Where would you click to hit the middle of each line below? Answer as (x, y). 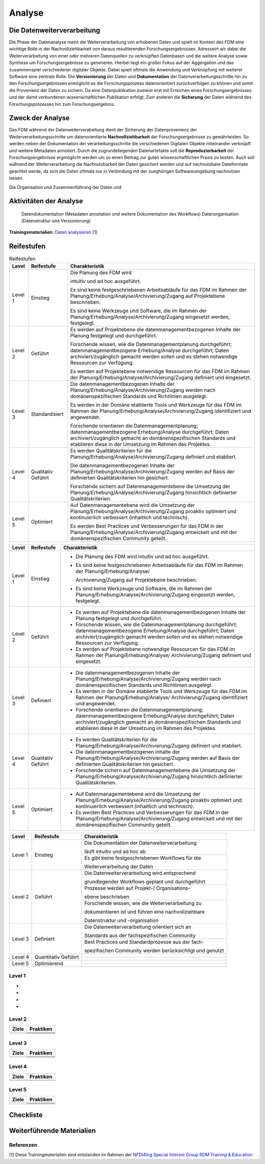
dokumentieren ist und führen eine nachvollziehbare (145, 912)
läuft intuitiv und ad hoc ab (115, 851)
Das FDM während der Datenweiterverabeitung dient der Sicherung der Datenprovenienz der (103, 130)
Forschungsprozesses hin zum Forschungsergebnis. (62, 104)
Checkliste (26, 1115)
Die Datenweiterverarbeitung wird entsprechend (140, 873)
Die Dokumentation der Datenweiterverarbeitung (140, 843)
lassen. (16, 178)
